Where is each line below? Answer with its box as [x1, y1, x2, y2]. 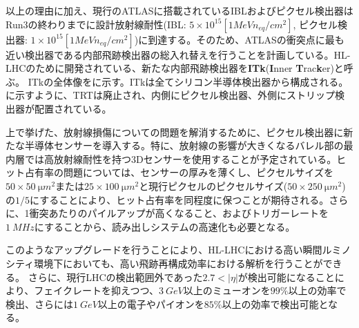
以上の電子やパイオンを [97, 296, 204, 311]
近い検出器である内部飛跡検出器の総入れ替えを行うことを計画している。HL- [6, 47, 351, 61]
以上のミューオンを [183, 283, 271, 298]
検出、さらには [6, 296, 73, 311]
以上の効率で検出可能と [222, 296, 329, 311]
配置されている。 [34, 101, 112, 115]
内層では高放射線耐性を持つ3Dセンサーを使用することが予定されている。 [6, 151, 337, 166]
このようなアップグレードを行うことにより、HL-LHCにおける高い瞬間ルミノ [6, 242, 351, 257]
